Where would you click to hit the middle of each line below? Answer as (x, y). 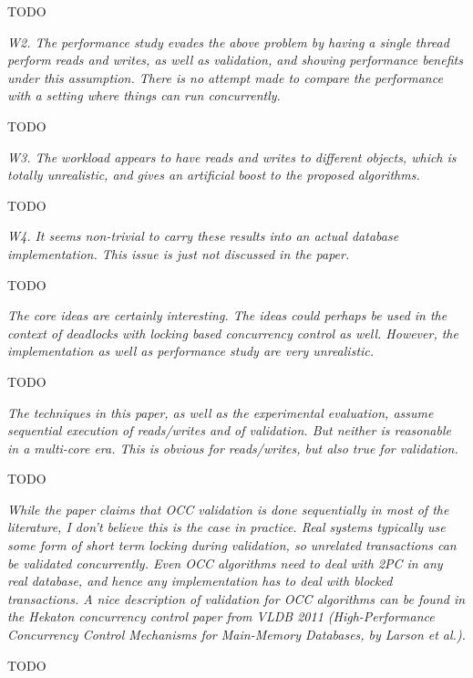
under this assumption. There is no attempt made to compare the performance (225, 77)
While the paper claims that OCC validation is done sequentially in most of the (228, 509)
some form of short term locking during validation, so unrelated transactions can (232, 545)
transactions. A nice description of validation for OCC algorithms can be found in (236, 598)
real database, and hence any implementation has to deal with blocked (200, 581)
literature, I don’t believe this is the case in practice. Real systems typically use (226, 527)
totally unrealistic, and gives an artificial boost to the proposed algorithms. (214, 175)
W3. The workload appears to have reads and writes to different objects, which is (232, 156)
